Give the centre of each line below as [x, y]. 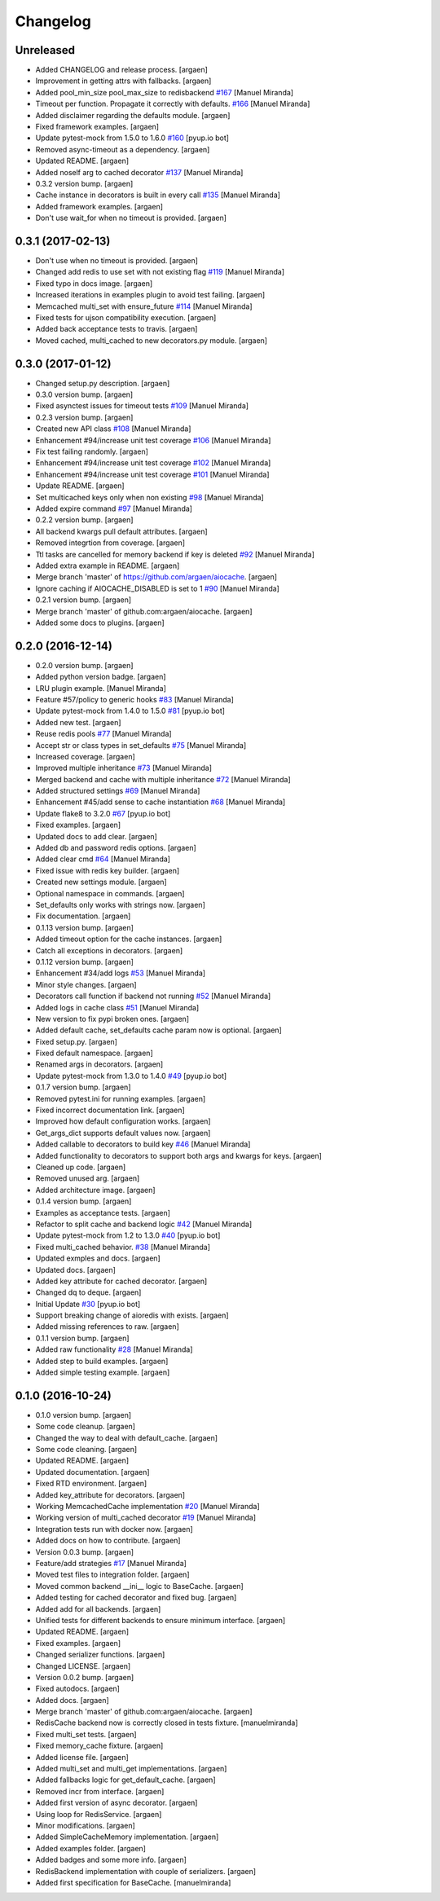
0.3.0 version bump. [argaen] [84, 394]
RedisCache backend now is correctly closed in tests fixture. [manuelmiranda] [167, 1723]
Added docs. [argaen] [72, 1700]
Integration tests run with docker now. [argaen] [114, 1529]
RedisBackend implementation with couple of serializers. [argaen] [146, 1871]
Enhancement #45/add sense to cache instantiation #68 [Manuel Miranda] [161, 802]
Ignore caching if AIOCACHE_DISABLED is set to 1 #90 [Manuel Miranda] [158, 588]
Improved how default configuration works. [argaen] [123, 1121]
